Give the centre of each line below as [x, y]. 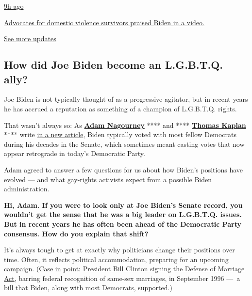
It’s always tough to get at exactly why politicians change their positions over [119, 250]
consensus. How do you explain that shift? [76, 233]
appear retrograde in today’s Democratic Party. [75, 153]
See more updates [30, 39]
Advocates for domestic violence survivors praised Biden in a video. [104, 22]
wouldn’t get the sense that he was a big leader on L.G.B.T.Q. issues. [123, 214]
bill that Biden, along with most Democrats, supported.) [88, 288]
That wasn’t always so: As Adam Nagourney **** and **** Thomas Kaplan [125, 125]
